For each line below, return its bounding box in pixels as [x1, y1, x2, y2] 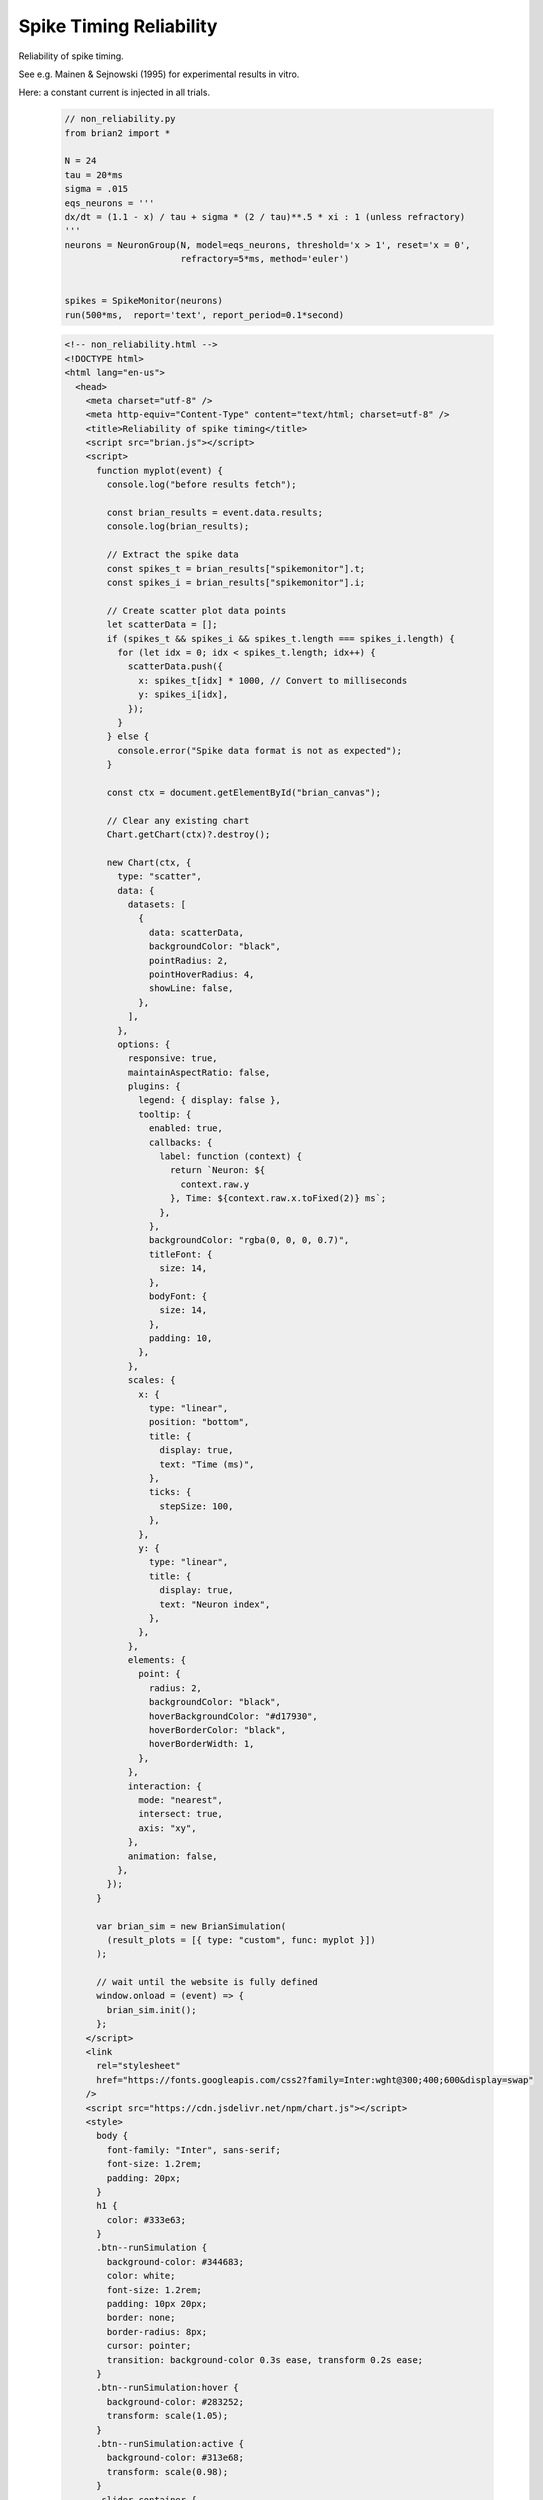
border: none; [106, 2312, 176, 2324]
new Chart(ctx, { [106, 856, 192, 868]
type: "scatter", [116, 871, 202, 882]
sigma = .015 [64, 183, 129, 195]
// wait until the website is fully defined [96, 1976, 319, 1988]
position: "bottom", [148, 1416, 250, 1428]
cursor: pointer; [106, 2340, 192, 2352]
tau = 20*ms [64, 169, 124, 180]
